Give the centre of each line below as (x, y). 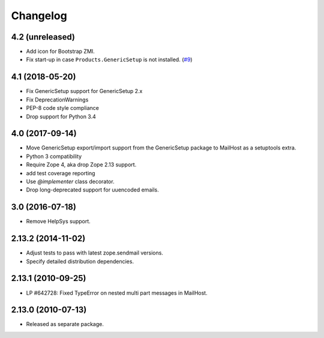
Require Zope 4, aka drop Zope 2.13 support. (81, 164)
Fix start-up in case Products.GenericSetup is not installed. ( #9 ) (109, 59)
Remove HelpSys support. (58, 222)
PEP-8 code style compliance (62, 108)
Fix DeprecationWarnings (57, 100)
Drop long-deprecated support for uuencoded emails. (92, 190)
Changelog (39, 16)
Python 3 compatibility (54, 156)
